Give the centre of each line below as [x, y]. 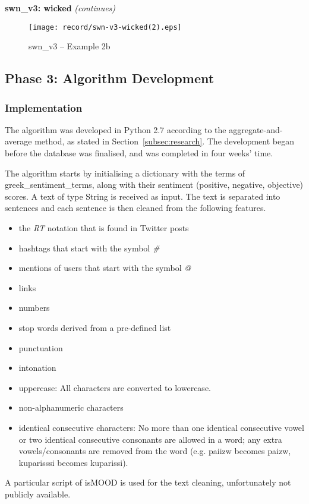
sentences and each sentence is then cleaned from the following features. [135, 208]
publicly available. [38, 494]
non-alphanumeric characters [71, 407]
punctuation [41, 347]
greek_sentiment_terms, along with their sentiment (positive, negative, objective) [154, 185]
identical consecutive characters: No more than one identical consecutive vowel [161, 427]
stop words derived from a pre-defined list [95, 327]
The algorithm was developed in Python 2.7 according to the [116, 129]
